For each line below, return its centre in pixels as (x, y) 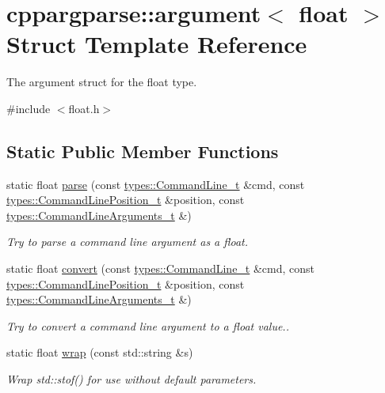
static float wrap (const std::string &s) (100, 352)
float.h (84, 108)
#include (29, 108)
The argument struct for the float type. (102, 82)
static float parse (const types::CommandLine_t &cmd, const (156, 184)
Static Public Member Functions (143, 151)
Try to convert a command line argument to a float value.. (148, 325)
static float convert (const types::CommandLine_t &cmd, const (161, 268)
